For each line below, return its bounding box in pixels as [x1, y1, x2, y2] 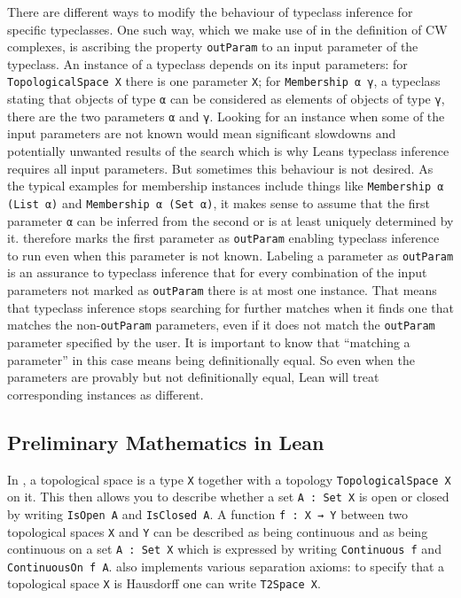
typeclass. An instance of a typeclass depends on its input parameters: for [7, 54, 408, 73]
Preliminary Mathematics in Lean [7, 428, 324, 455]
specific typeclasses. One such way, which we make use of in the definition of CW [7, 19, 448, 38]
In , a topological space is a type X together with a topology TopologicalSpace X [7, 470, 451, 488]
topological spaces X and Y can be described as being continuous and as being [7, 522, 428, 540]
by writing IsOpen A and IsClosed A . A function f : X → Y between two [7, 504, 408, 523]
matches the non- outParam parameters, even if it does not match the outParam [7, 315, 435, 334]
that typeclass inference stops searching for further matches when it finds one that [7, 298, 454, 316]
